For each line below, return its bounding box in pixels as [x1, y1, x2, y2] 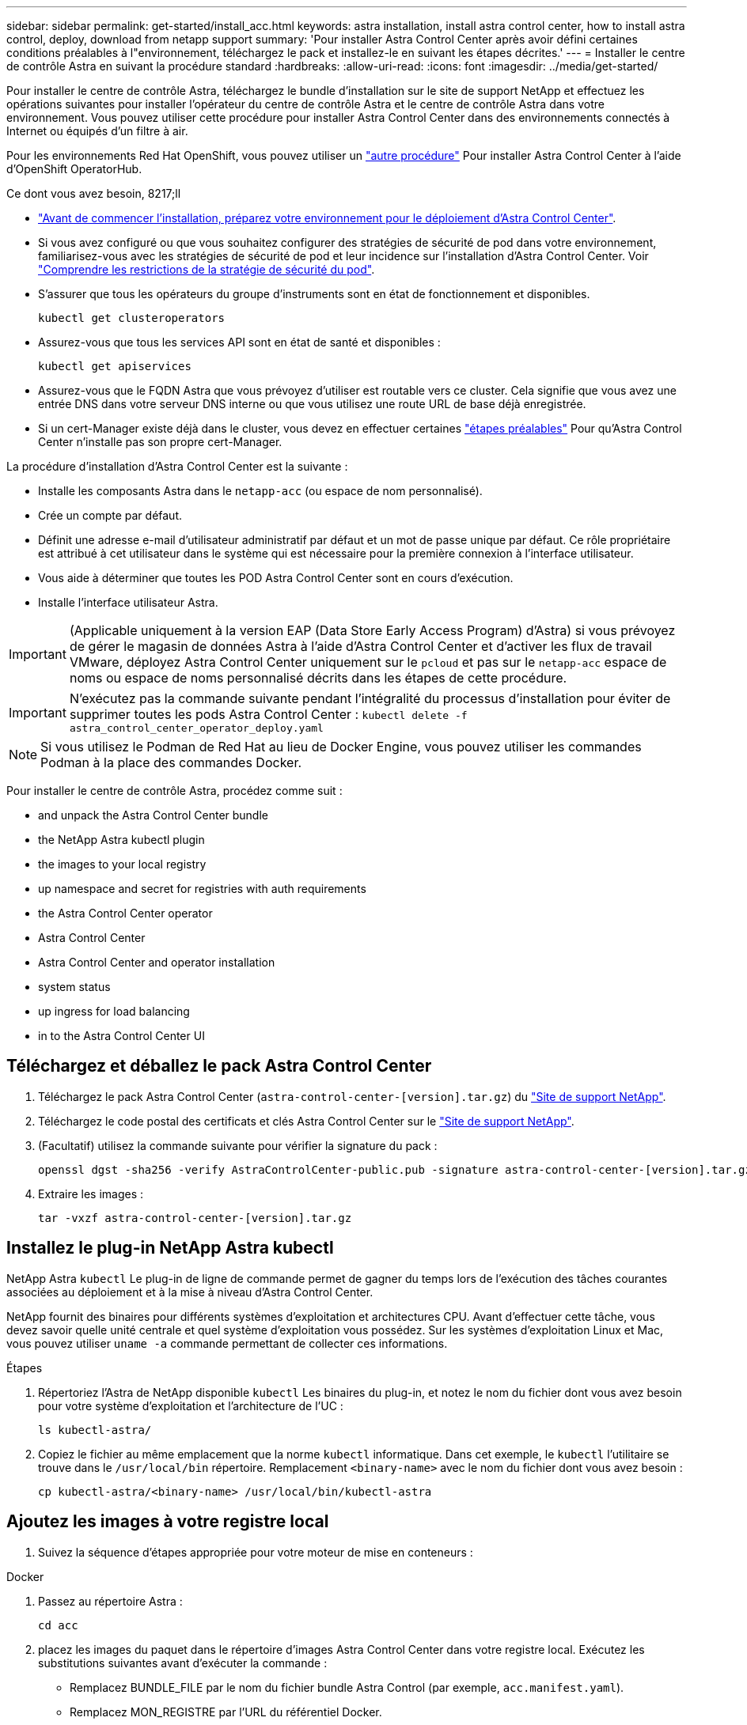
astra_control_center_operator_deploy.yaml [69, 722, 324, 734]
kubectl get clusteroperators [38, 312, 226, 324]
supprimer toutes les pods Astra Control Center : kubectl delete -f [69, 706, 468, 722]
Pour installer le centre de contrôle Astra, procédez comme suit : [6, 784, 343, 797]
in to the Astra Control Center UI [38, 1029, 205, 1042]
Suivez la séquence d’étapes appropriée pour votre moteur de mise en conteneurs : [38, 1545, 473, 1559]
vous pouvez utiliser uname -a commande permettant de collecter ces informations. [6, 1336, 448, 1350]
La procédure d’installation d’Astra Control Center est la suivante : [6, 460, 348, 473]
